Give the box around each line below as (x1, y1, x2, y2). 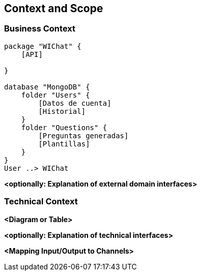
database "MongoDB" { (4, 82, 90, 91)
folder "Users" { (21, 90, 90, 99)
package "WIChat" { (4, 42, 81, 50)
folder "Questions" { (21, 123, 107, 132)
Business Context (4, 23, 76, 34)
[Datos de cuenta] (38, 99, 111, 107)
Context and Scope (4, 2, 103, 15)
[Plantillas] (38, 139, 90, 148)
